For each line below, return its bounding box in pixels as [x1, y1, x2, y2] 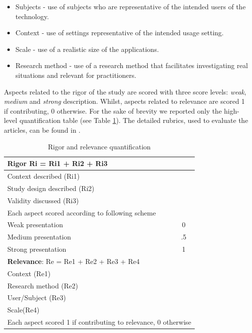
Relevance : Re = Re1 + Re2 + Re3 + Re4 [7, 256, 140, 266]
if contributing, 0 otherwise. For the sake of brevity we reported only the [4, 105, 222, 116]
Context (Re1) [7, 268, 51, 278]
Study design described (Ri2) [7, 183, 94, 193]
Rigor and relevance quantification [47, 141, 151, 151]
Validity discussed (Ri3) [7, 195, 79, 205]
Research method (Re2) [7, 280, 78, 290]
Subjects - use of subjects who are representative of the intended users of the [15, 1, 246, 11]
